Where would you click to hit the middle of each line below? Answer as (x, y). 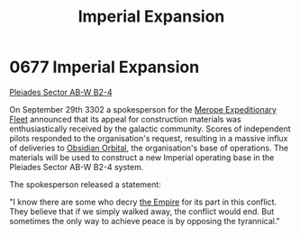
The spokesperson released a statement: (86, 184)
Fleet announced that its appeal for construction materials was (125, 119)
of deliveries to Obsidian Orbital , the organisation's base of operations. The (149, 148)
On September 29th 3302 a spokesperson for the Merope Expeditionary (143, 109)
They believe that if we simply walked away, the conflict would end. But (142, 211)
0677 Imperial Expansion (105, 67)
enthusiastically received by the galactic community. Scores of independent (150, 129)
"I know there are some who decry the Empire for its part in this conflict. (143, 202)
